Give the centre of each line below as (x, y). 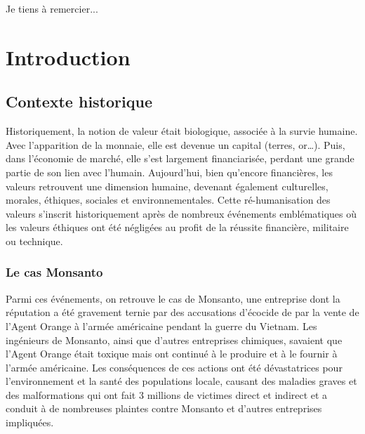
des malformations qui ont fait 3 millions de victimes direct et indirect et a (167, 394)
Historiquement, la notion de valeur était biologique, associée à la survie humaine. (182, 131)
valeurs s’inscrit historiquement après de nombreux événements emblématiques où (181, 213)
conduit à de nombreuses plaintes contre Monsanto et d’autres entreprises (164, 408)
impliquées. (30, 422)
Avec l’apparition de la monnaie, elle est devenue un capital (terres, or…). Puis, (175, 144)
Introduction (68, 57)
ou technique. (34, 241)
